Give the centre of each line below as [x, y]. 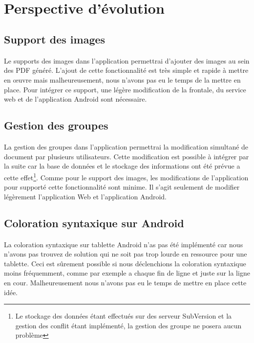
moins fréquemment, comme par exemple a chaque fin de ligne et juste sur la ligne [127, 273]
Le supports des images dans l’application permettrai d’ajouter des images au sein [127, 60]
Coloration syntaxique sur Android [94, 223]
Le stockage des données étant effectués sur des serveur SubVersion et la [124, 316]
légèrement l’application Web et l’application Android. [85, 196]
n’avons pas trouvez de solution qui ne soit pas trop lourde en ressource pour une [126, 254]
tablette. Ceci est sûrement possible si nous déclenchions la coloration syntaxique [125, 263]
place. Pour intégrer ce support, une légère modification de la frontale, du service [125, 89]
